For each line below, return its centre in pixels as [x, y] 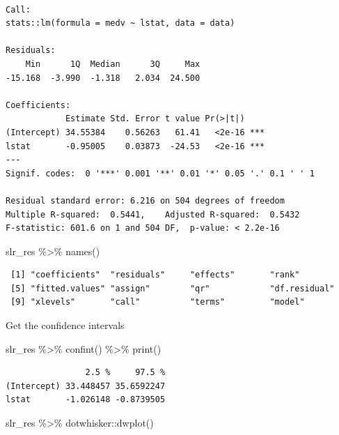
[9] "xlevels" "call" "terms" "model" [158, 302]
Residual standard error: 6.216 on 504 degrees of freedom [145, 200]
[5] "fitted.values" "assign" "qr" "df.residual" [173, 288]
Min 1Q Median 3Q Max [113, 64]
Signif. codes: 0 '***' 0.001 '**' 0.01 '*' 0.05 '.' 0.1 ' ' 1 [160, 173]
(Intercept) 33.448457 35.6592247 [86, 386]
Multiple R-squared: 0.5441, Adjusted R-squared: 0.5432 [153, 214]
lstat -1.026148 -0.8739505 [86, 400]
